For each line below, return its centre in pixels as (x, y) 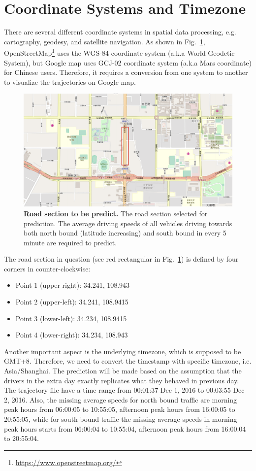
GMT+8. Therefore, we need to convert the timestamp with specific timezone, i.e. (128, 361)
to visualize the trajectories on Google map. (70, 82)
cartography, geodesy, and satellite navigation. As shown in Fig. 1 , (105, 41)
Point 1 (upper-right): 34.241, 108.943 (73, 285)
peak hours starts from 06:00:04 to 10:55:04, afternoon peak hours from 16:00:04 (125, 428)
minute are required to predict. (70, 242)
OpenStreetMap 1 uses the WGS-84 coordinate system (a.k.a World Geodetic (119, 52)
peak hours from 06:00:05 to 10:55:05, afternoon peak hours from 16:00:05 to (120, 409)
